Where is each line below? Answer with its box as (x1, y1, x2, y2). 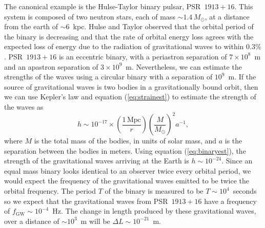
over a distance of (4, 215, 59, 226)
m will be (80, 215, 110, 226)
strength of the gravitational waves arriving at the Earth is (4, 155, 189, 166)
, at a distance (205, 11, 250, 22)
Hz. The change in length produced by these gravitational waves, (52, 205, 256, 216)
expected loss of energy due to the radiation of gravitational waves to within (4, 41, 244, 52)
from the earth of (4, 21, 58, 32)
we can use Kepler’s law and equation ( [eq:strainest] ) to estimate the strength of (4, 91, 256, 102)
